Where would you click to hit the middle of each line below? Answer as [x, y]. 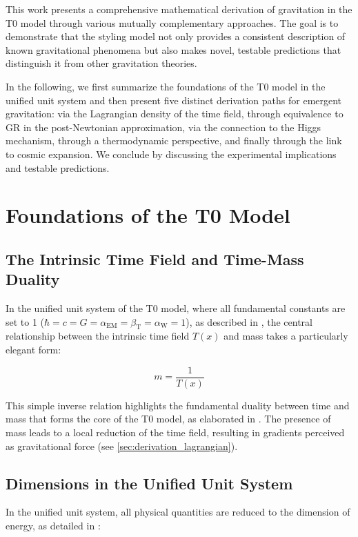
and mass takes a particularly [286, 336]
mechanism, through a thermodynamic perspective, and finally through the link [174, 140]
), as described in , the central [249, 321]
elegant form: [33, 350]
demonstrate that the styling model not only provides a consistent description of [176, 36]
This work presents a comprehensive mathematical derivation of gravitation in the [179, 9]
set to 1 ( [25, 321]
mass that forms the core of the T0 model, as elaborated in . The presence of [168, 419]
